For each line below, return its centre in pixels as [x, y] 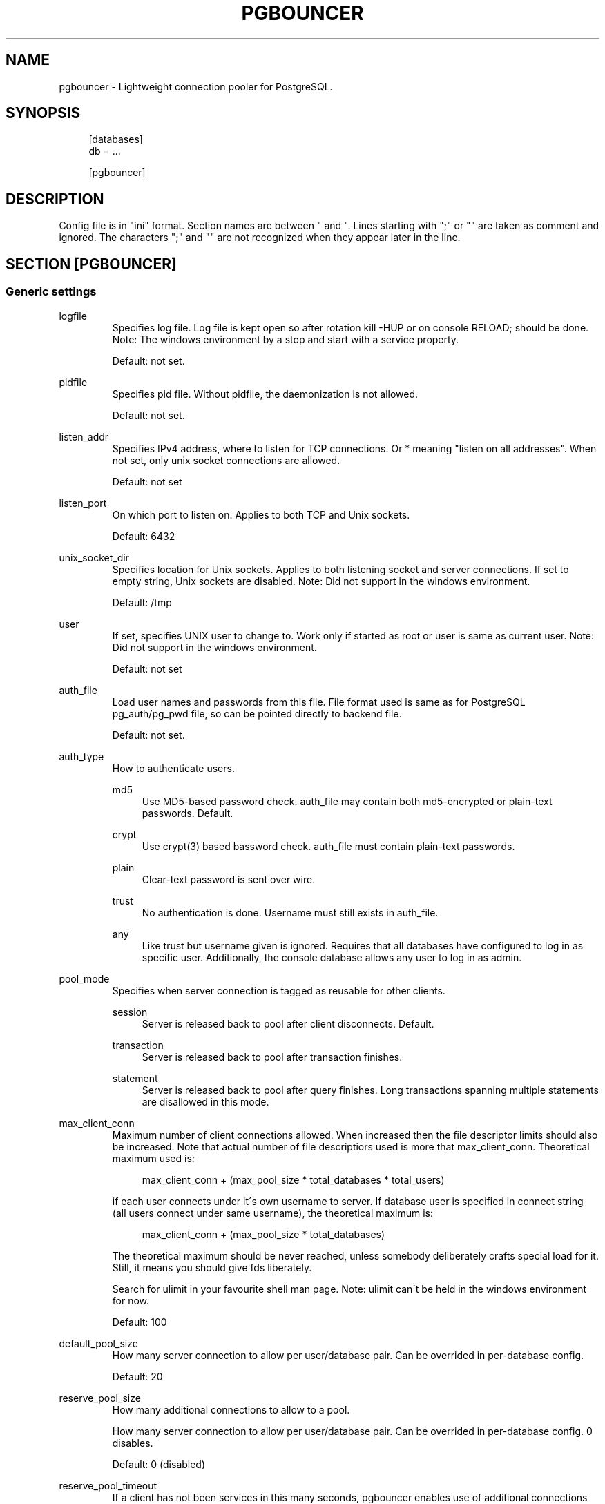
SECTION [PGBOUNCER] [91, 264]
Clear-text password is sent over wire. [229, 879]
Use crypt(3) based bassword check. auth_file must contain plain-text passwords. [328, 846]
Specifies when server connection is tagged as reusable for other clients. [279, 990]
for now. [131, 1300]
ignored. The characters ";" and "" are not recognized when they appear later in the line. [260, 238]
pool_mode [84, 978]
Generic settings [51, 292]
